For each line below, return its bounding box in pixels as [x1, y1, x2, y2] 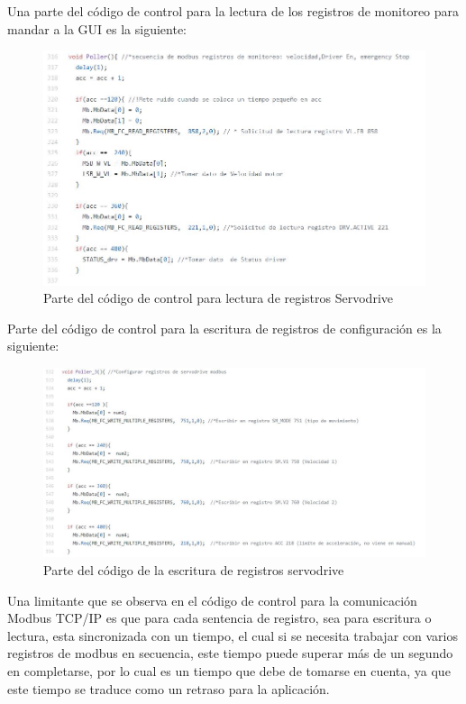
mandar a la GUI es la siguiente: [7, 19, 187, 38]
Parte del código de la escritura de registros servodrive [43, 560, 344, 579]
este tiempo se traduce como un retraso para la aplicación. [7, 679, 330, 698]
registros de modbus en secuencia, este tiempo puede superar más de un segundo [7, 644, 453, 663]
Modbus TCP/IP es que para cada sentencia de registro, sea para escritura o [7, 608, 432, 627]
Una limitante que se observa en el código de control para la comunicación [7, 590, 417, 609]
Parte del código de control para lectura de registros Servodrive [43, 288, 393, 307]
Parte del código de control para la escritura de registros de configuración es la [7, 318, 442, 337]
